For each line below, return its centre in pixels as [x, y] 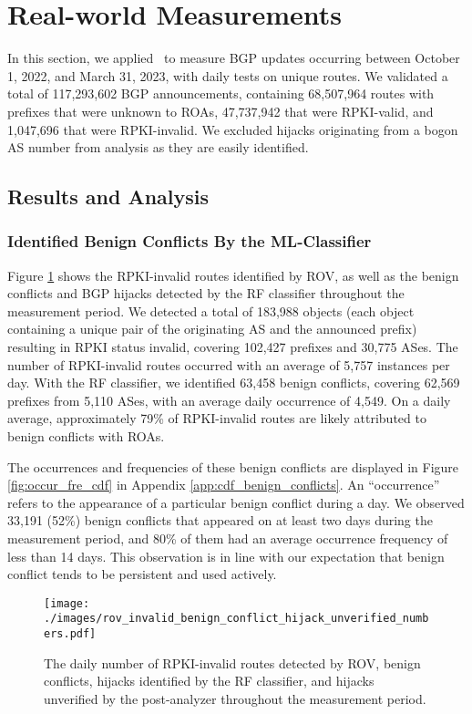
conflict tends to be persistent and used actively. [142, 574]
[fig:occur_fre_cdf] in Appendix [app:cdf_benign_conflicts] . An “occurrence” [224, 485]
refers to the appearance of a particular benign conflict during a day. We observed [236, 502]
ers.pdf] [70, 634]
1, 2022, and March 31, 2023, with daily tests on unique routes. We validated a [228, 75]
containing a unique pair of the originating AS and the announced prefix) [212, 329]
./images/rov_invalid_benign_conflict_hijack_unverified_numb [236, 619]
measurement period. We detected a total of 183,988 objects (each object [211, 310]
